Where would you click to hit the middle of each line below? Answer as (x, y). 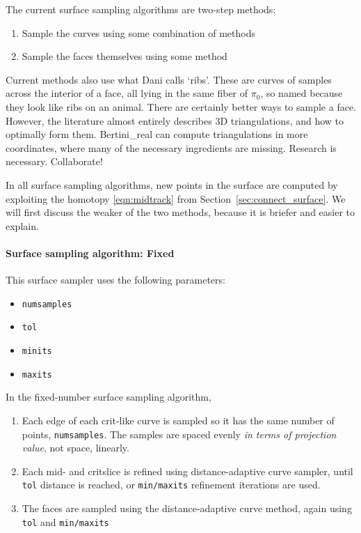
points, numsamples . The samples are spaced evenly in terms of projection (179, 434)
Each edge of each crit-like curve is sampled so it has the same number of (178, 420)
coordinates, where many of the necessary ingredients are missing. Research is (171, 147)
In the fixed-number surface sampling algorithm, (109, 397)
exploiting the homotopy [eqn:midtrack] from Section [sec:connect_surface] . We (176, 198)
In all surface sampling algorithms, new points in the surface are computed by (172, 184)
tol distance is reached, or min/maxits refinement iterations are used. (171, 485)
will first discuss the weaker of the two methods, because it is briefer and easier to (180, 212)
